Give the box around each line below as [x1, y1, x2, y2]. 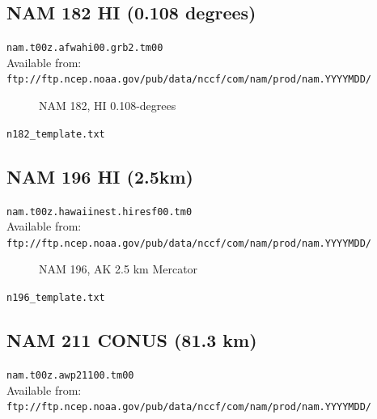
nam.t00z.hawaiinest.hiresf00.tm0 [6, 205, 193, 218]
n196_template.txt [6, 292, 105, 304]
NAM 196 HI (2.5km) [6, 163, 193, 188]
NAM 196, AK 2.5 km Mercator [39, 260, 198, 277]
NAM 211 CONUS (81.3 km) [6, 328, 257, 353]
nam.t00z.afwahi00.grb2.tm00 [6, 42, 163, 54]
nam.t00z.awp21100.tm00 [6, 369, 134, 381]
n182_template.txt [6, 128, 105, 140]
